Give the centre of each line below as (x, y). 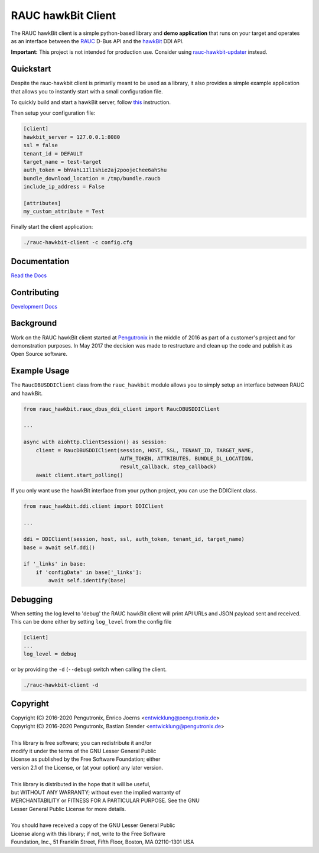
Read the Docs (29, 275)
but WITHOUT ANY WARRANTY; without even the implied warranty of (96, 792)
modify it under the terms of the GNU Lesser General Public (84, 751)
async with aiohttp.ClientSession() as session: (95, 442)
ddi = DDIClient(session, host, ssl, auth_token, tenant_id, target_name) (134, 539)
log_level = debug (50, 654)
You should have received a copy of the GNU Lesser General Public (93, 825)
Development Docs (34, 306)
